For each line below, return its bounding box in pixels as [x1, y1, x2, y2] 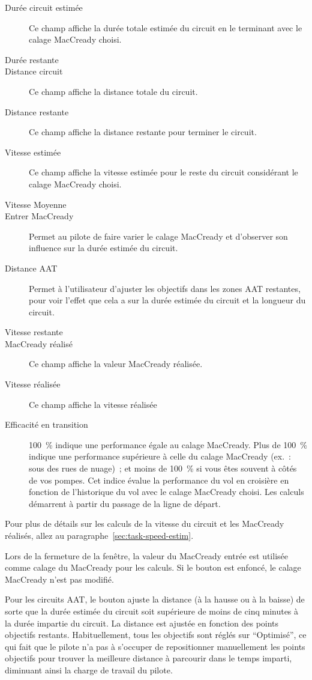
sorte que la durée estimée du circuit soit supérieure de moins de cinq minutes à [5, 604, 299, 617]
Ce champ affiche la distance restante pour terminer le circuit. [29, 126, 257, 138]
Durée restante [5, 53, 59, 65]
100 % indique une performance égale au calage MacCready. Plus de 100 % [29, 438, 307, 451]
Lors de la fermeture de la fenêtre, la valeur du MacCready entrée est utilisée [5, 549, 288, 562]
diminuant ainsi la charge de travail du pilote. [5, 663, 173, 676]
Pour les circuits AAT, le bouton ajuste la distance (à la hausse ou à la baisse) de [5, 593, 305, 606]
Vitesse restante [5, 326, 63, 338]
